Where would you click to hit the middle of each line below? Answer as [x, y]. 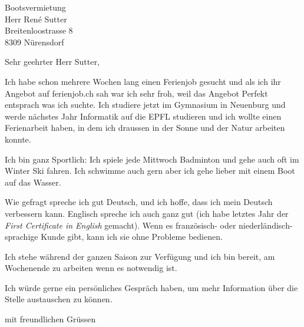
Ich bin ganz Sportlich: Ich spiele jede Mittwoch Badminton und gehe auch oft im [152, 159]
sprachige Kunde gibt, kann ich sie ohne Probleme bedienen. [114, 237]
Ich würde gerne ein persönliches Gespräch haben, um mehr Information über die [151, 287]
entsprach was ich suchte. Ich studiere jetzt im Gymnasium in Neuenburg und [145, 105]
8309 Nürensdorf [34, 42]
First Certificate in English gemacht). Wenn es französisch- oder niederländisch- [149, 225]
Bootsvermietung [35, 7]
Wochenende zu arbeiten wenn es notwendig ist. [91, 268]
